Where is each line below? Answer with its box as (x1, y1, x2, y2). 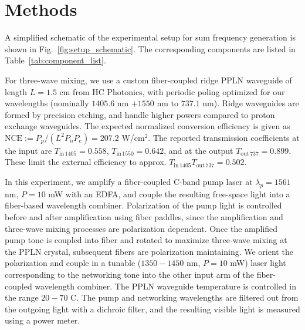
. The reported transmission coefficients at (148, 131, 300, 143)
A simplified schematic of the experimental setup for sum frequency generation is (5, 31, 296, 43)
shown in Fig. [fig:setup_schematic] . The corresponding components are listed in (5, 42, 296, 55)
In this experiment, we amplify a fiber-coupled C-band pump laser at (5, 176, 253, 188)
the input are (5, 144, 52, 156)
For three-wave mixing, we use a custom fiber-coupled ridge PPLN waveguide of (5, 73, 292, 86)
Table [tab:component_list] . (5, 54, 106, 66)
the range (5, 291, 39, 304)
